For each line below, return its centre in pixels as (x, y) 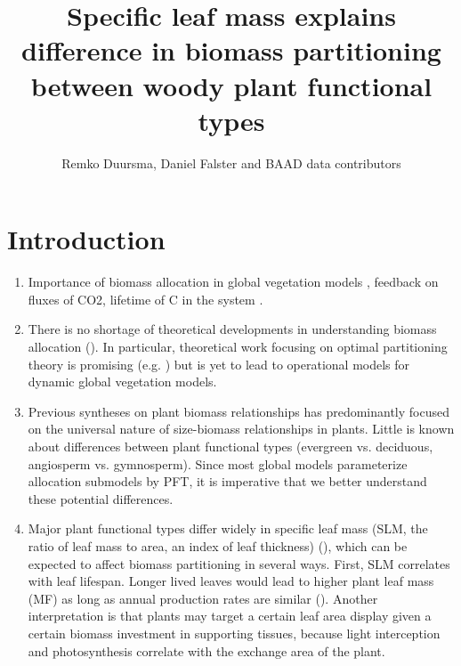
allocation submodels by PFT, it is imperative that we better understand (227, 481)
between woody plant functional (231, 85)
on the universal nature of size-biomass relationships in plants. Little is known (241, 429)
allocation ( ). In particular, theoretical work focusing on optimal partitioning (238, 346)
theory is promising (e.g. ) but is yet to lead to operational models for (219, 364)
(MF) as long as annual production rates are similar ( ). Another (203, 598)
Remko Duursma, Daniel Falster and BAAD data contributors (231, 162)
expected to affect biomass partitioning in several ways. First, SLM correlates (239, 563)
